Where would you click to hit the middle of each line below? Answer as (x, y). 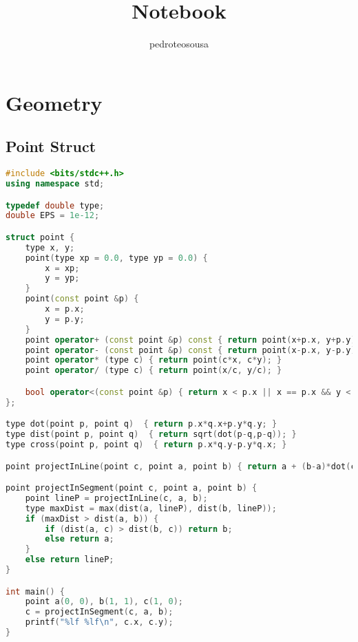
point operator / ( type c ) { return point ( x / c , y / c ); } (154, 371)
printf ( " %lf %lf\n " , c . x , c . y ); (99, 622)
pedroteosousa (179, 44)
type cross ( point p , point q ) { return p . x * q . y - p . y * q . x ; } (146, 444)
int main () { (35, 591)
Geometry (54, 102)
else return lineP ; (70, 560)
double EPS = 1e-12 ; (53, 216)
